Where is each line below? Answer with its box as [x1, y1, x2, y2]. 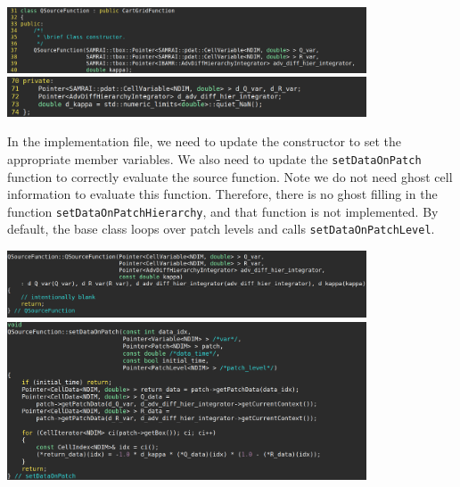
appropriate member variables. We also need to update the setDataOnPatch [7, 149, 422, 168]
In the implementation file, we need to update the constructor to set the [7, 132, 401, 151]
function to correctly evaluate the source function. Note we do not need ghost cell [7, 167, 453, 186]
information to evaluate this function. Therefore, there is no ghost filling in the [7, 185, 438, 203]
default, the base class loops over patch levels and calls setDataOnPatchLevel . [7, 219, 435, 238]
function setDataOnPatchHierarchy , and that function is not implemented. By [7, 202, 439, 220]
